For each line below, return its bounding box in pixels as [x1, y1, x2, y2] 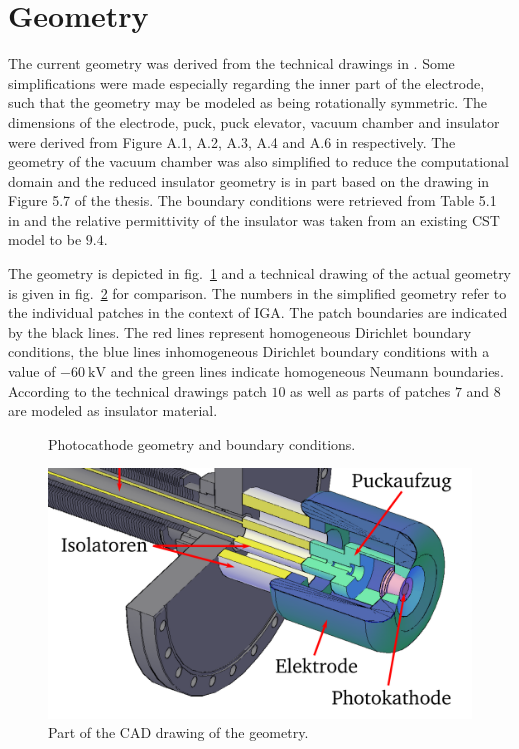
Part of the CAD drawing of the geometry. [48, 722, 309, 743]
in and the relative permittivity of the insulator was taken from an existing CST [8, 209, 500, 230]
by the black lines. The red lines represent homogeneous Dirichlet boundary [8, 321, 472, 342]
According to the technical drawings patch [8, 380, 267, 401]
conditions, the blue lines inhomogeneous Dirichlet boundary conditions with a [8, 341, 490, 362]
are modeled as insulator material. [8, 400, 218, 421]
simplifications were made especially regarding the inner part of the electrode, [8, 72, 485, 93]
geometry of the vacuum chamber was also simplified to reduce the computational [8, 151, 509, 172]
